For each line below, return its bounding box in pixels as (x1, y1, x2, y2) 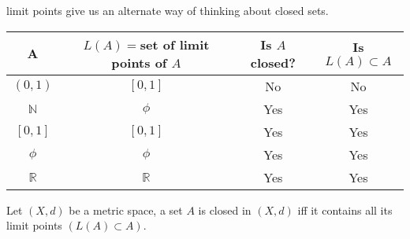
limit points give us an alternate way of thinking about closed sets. (6, 2, 329, 18)
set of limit (140, 35, 210, 53)
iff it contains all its (297, 201, 393, 218)
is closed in (198, 201, 252, 218)
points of (111, 53, 167, 72)
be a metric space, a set (69, 201, 183, 218)
